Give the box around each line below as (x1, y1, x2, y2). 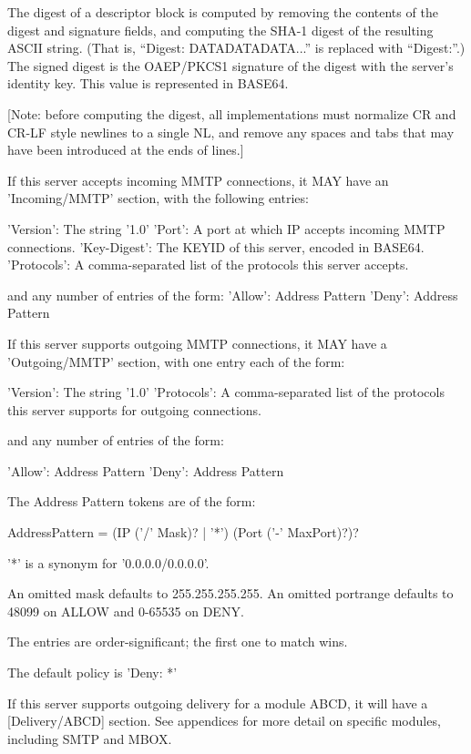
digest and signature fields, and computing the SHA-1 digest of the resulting (7, 20, 434, 39)
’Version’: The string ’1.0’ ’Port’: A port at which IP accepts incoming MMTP (7, 219, 445, 238)
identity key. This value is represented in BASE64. (7, 74, 289, 93)
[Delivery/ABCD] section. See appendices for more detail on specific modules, (7, 711, 441, 730)
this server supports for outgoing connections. (7, 400, 262, 419)
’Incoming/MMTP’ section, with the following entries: (7, 188, 309, 208)
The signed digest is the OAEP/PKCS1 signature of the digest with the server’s (7, 56, 454, 75)
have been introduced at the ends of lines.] (7, 140, 244, 159)
